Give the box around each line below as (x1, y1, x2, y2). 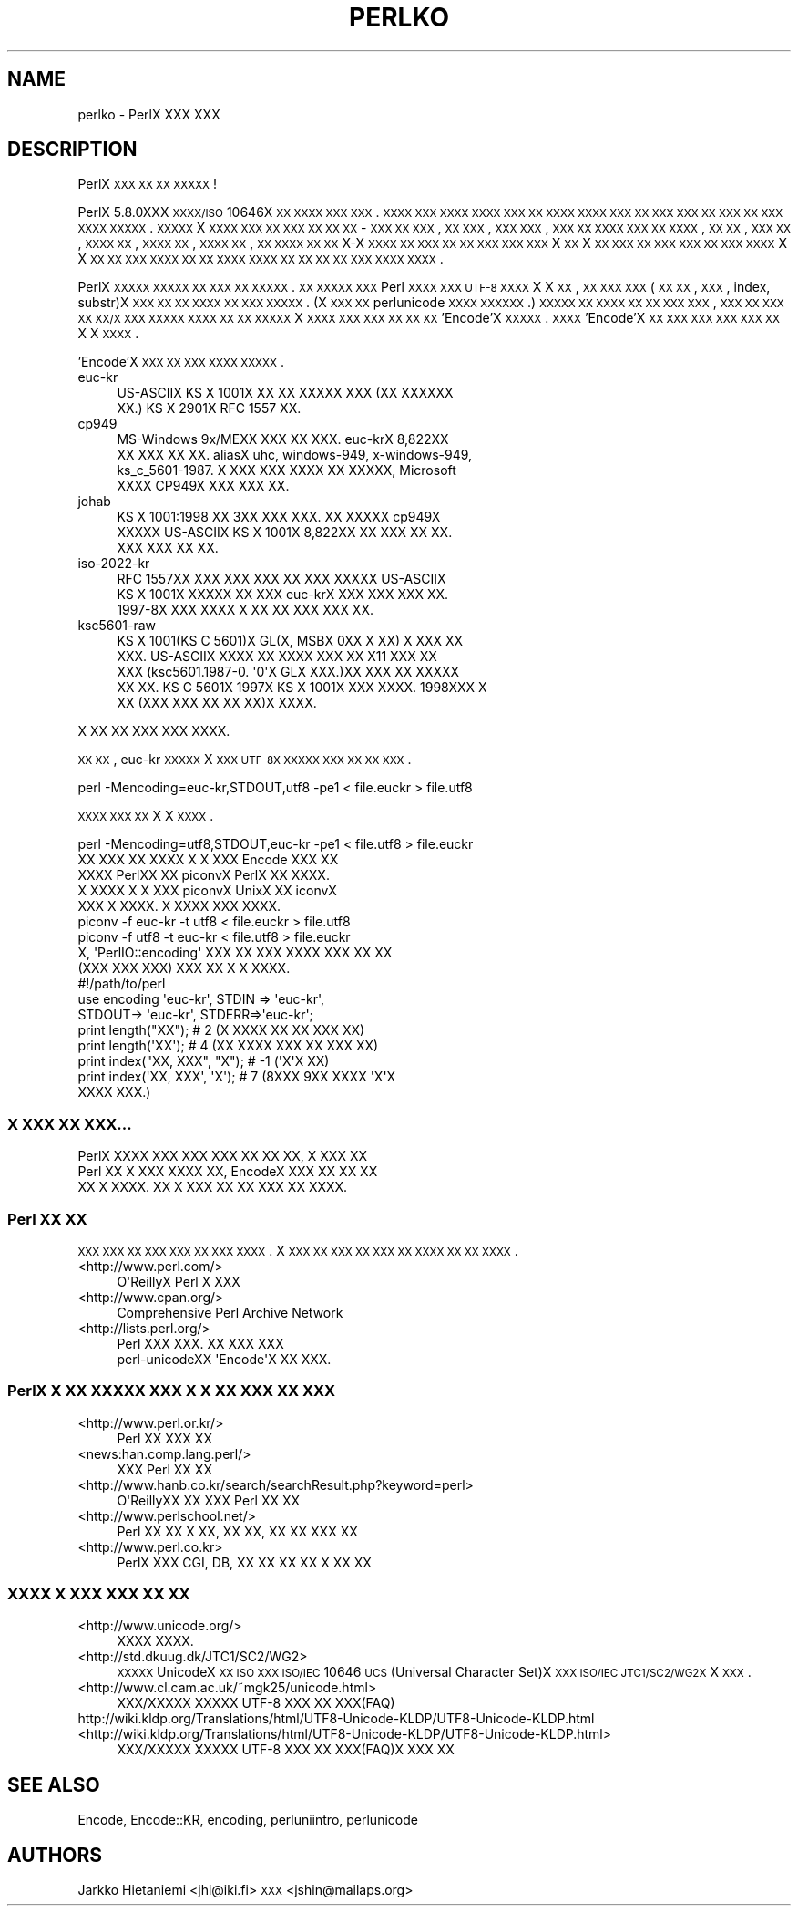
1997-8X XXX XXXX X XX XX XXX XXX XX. (117, 602, 374, 618)
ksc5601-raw (77, 617, 157, 634)
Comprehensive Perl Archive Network (117, 1304, 343, 1320)
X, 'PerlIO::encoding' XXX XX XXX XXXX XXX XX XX (77, 945, 393, 961)
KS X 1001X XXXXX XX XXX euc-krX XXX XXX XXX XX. (117, 586, 449, 603)
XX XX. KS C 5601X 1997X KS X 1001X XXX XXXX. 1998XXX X (117, 679, 487, 696)
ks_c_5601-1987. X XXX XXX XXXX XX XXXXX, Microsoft (117, 462, 456, 479)
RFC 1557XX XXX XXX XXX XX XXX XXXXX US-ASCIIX (117, 571, 446, 587)
